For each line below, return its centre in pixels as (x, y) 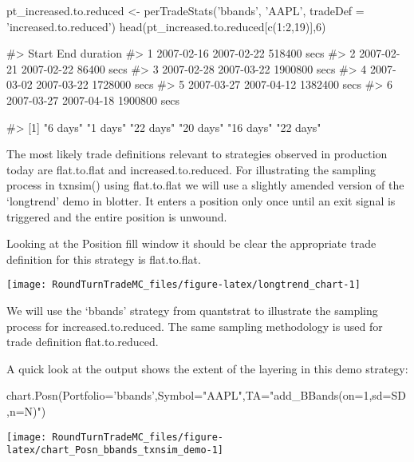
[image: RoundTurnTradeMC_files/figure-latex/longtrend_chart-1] (183, 285)
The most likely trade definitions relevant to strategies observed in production (197, 154)
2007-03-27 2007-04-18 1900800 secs (93, 100)
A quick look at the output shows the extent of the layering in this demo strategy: (207, 368)
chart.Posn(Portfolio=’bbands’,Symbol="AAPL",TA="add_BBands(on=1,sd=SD (206, 395)
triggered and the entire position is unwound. (117, 216)
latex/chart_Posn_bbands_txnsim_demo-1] (115, 450)
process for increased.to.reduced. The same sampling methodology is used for (195, 326)
